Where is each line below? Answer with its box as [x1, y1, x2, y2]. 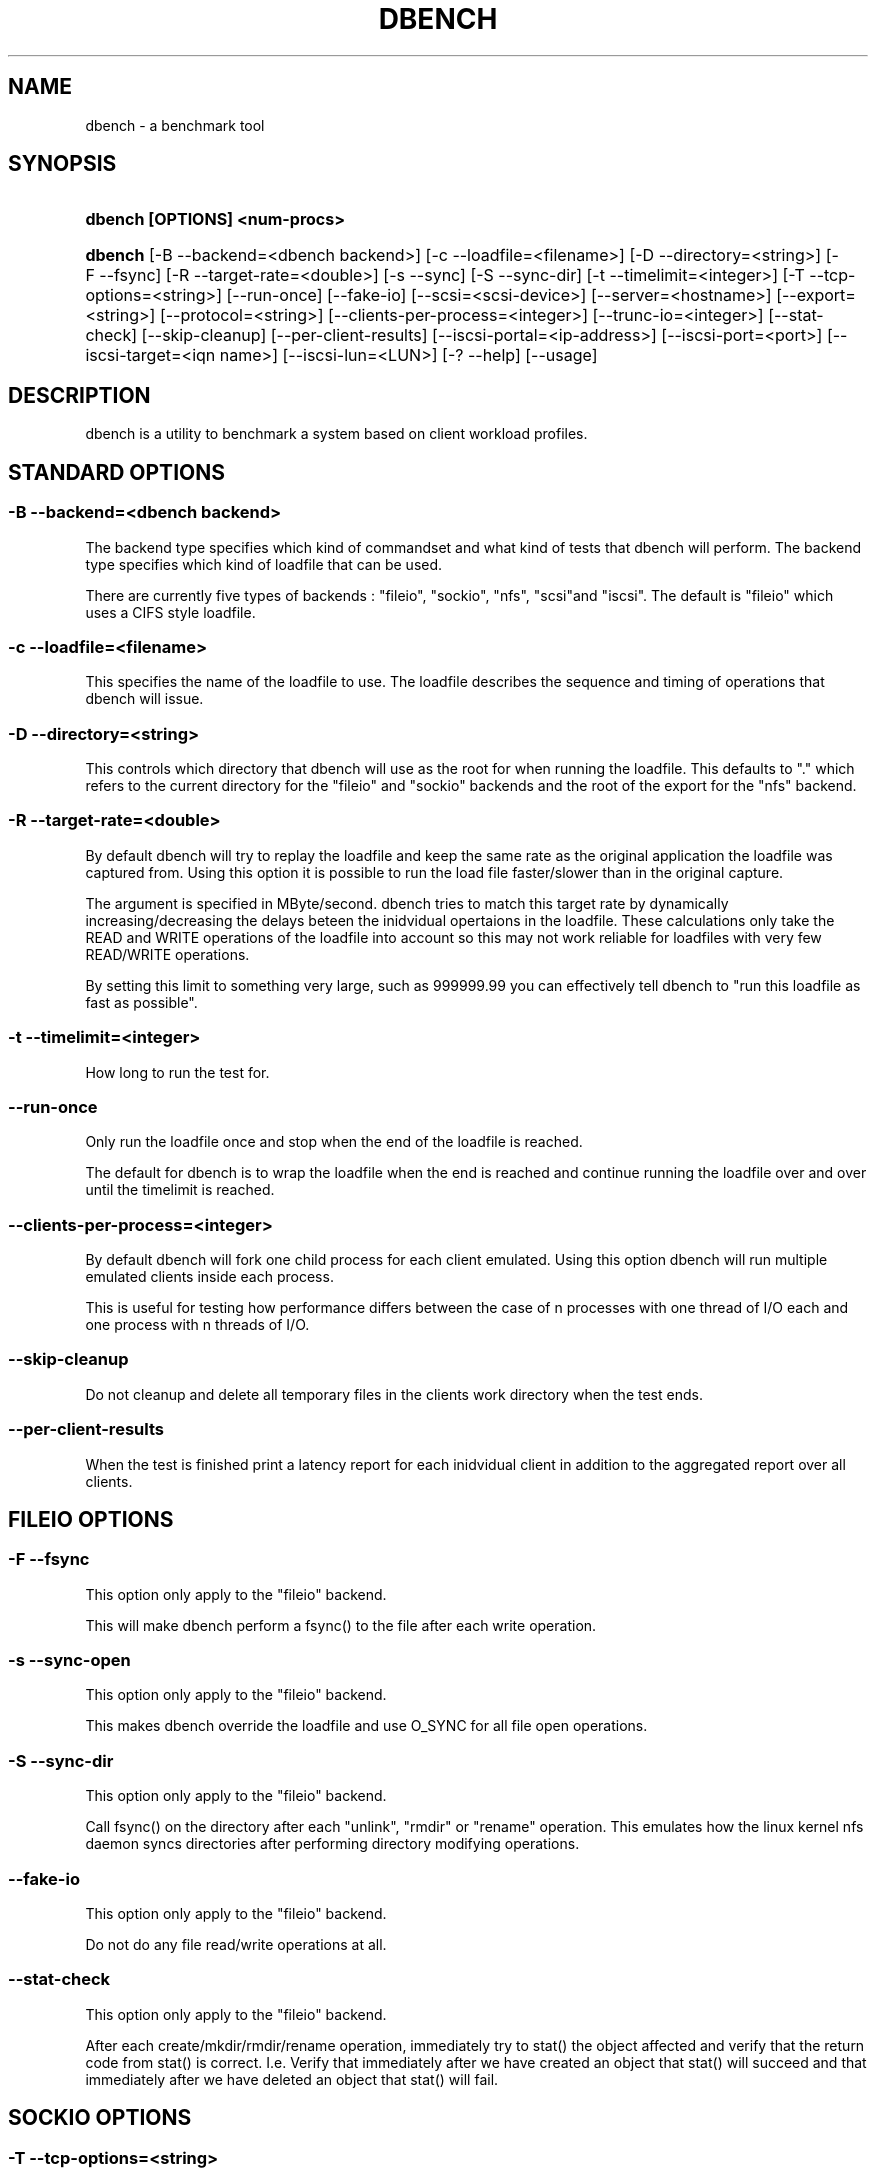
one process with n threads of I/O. [85, 1316, 310, 1333]
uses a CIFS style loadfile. [85, 603, 256, 621]
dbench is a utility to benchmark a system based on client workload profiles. [85, 425, 588, 443]
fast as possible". [85, 993, 198, 1011]
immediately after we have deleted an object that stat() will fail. [85, 2070, 499, 2088]
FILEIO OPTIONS [8, 1506, 174, 1532]
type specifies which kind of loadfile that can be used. [85, 555, 443, 573]
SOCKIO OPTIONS [8, 2105, 192, 2131]
